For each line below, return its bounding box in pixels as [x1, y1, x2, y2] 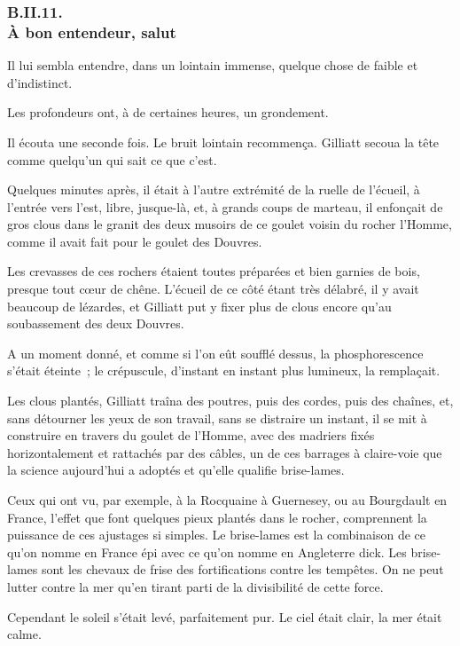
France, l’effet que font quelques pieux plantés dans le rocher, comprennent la [7, 508, 427, 526]
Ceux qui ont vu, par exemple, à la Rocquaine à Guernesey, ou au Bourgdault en [7, 491, 448, 509]
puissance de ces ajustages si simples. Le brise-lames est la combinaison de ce [7, 525, 425, 544]
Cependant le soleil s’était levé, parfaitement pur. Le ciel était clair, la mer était [7, 607, 442, 626]
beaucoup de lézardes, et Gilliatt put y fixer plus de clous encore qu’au [7, 296, 392, 315]
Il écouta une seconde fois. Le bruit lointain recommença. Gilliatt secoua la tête [7, 132, 440, 151]
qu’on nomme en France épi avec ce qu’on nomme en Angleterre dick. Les [7, 542, 407, 561]
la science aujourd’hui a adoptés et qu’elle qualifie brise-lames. [7, 461, 345, 479]
